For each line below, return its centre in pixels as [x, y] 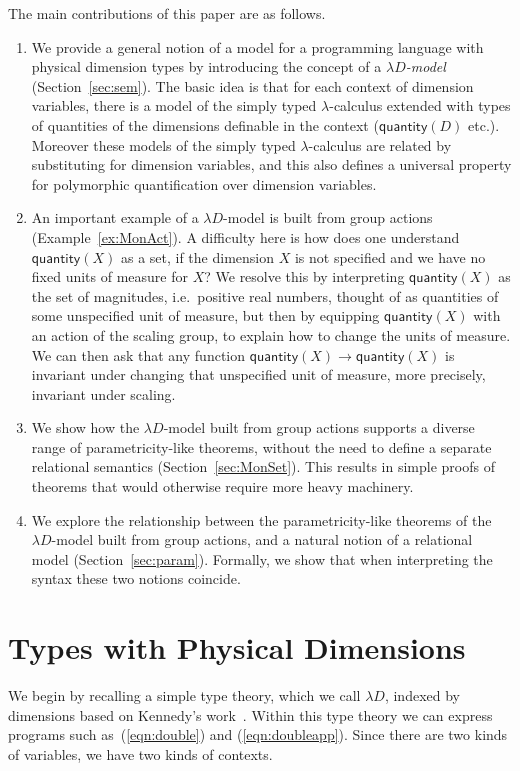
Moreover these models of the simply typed [163, 144]
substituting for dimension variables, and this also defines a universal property [271, 164]
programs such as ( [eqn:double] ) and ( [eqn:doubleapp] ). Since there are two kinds [258, 734]
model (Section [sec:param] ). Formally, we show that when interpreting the [262, 558]
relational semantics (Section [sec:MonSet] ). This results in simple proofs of [263, 466]
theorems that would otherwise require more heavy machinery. [222, 486]
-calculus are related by [380, 144]
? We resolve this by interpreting [304, 276]
